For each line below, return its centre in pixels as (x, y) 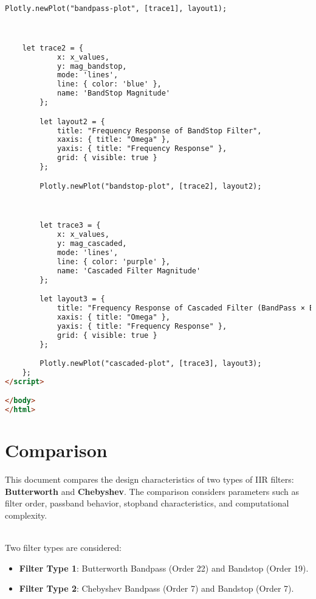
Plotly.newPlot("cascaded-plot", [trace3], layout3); (151, 364)
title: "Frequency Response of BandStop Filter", (159, 131)
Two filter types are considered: (63, 548)
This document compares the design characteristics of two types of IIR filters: (149, 479)
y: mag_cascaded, (92, 244)
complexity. (26, 515)
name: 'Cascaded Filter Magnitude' (129, 271)
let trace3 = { (70, 226)
